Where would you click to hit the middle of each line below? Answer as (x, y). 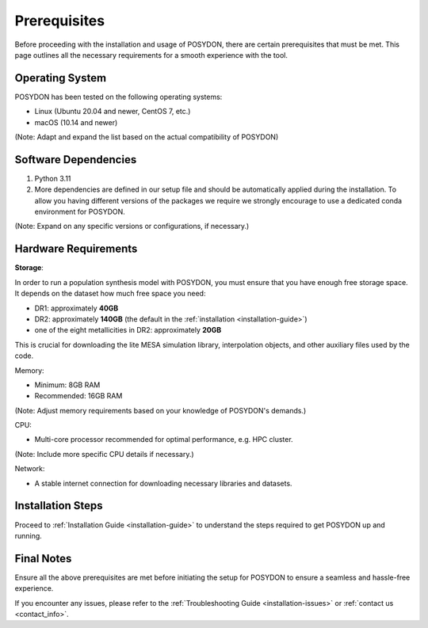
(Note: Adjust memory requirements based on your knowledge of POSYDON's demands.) (160, 410)
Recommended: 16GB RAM (78, 396)
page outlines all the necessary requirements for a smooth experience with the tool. (151, 55)
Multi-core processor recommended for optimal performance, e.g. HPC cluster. (164, 440)
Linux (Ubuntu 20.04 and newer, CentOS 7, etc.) (113, 112)
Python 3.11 (53, 178)
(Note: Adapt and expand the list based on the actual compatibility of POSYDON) (147, 137)
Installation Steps (59, 506)
